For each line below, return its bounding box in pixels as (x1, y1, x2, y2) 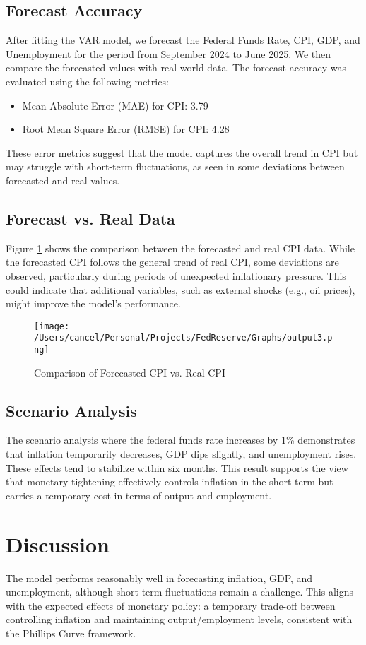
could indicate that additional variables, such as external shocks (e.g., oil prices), (6, 282, 355, 297)
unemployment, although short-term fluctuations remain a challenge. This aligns (6, 584, 353, 599)
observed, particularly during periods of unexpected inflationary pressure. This (6, 268, 346, 283)
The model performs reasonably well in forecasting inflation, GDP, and (6, 570, 313, 585)
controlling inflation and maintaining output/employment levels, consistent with (6, 612, 353, 627)
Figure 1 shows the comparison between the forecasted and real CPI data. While (6, 240, 355, 255)
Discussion (6, 529, 110, 558)
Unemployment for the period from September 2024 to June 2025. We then (6, 46, 331, 61)
